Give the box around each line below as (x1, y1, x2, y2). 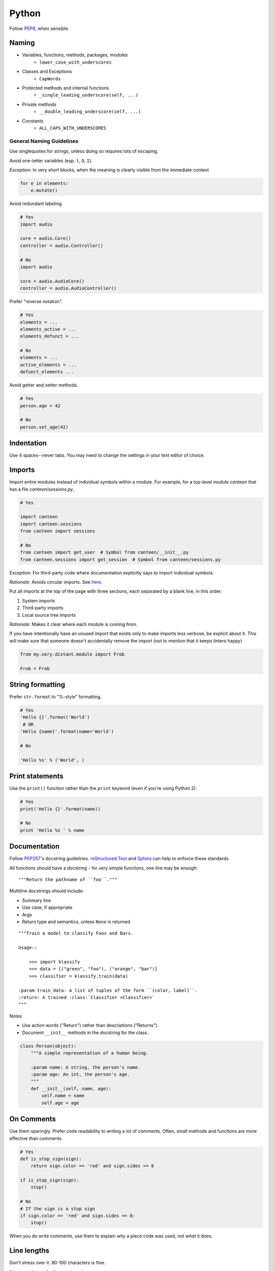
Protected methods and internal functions (22, 85, 109, 91)
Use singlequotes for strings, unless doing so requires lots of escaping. (9, 148, 158, 155)
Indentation (9, 439, 47, 447)
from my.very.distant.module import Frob (20, 651, 125, 657)
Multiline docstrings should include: (9, 888, 84, 894)
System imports (22, 597, 55, 603)
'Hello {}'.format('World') (20, 714, 90, 720)
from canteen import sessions (20, 528, 95, 534)
